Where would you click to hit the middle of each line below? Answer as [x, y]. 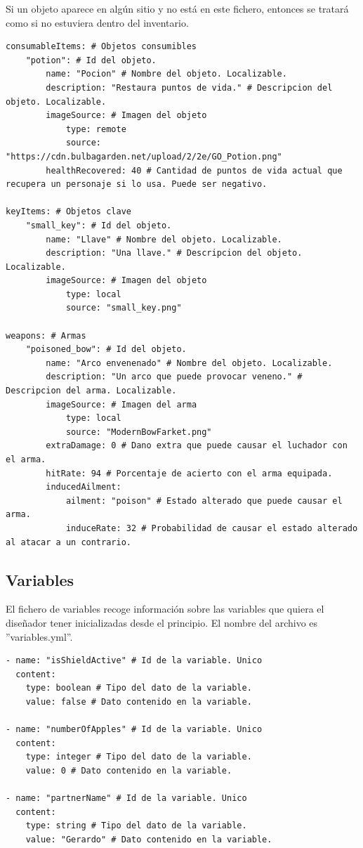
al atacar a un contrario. [68, 542]
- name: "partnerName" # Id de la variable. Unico [126, 798]
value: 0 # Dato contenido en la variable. [129, 770]
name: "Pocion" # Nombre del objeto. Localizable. [166, 74]
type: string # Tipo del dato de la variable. [136, 826]
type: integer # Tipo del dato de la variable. [139, 757]
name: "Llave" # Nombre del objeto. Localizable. [164, 239]
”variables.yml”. [39, 636]
